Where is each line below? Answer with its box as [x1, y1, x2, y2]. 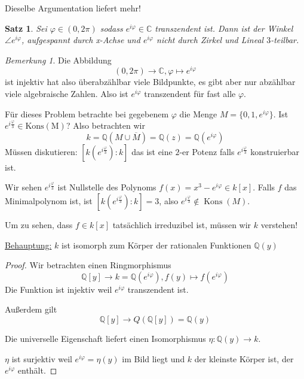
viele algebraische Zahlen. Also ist [5, 87, 128, 100]
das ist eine [131, 145, 173, 157]
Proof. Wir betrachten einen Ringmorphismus [5, 259, 171, 271]
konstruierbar [250, 145, 300, 157]
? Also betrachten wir [66, 119, 145, 132]
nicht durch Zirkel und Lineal [156, 34, 264, 46]
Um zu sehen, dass [5, 219, 73, 231]
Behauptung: [5, 238, 52, 251]
